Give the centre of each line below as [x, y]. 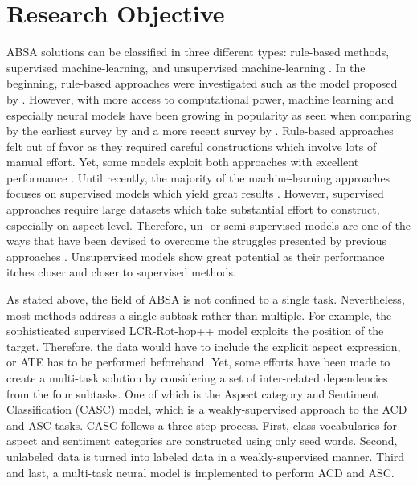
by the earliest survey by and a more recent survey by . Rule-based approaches [200, 131]
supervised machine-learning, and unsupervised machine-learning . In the [186, 67]
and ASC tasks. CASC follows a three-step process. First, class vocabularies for [202, 425]
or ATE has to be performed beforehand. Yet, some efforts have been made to [198, 362]
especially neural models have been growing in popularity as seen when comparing [209, 114]
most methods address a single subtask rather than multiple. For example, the [199, 314]
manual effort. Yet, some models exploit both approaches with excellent [183, 162]
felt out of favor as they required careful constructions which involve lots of [192, 146]
